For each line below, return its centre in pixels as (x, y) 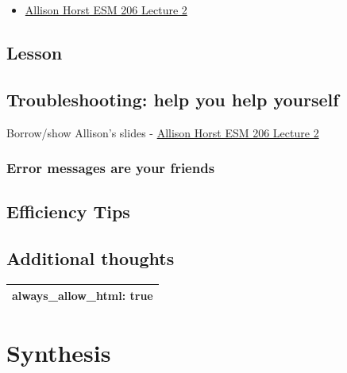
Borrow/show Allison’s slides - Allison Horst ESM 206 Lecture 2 (163, 132)
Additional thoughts (91, 258)
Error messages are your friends (111, 168)
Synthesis (59, 352)
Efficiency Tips (68, 211)
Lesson (35, 52)
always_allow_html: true (83, 295)
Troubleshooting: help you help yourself (173, 99)
